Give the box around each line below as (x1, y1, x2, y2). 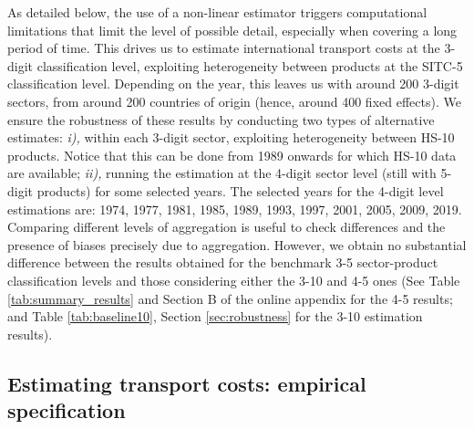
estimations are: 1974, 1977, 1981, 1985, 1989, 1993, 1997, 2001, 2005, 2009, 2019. (7, 199, 462, 218)
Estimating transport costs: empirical (7, 369, 366, 397)
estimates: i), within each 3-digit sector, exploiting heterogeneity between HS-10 (7, 128, 455, 147)
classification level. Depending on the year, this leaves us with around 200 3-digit (7, 74, 459, 93)
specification (7, 396, 126, 424)
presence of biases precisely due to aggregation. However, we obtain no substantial (7, 235, 467, 254)
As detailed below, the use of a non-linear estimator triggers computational (7, 3, 428, 21)
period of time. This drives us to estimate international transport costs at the (7, 38, 440, 58)
